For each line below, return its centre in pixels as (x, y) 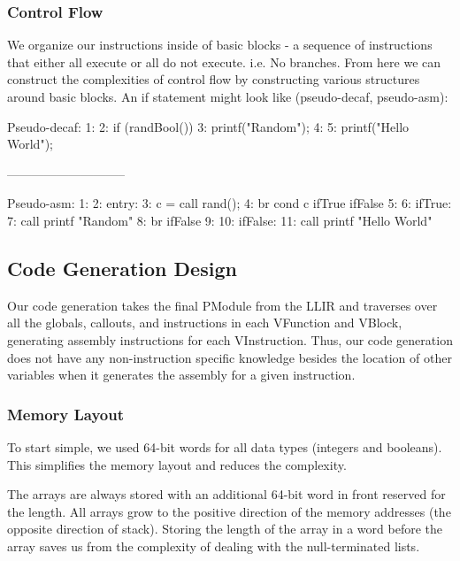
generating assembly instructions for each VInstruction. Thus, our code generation (230, 339)
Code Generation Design (122, 268)
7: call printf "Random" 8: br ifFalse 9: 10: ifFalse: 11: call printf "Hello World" (220, 220)
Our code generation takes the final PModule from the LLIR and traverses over (222, 305)
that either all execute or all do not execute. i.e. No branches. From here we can (224, 61)
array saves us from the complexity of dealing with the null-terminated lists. (214, 546)
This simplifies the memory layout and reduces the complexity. (177, 464)
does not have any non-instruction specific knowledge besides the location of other (230, 357)
